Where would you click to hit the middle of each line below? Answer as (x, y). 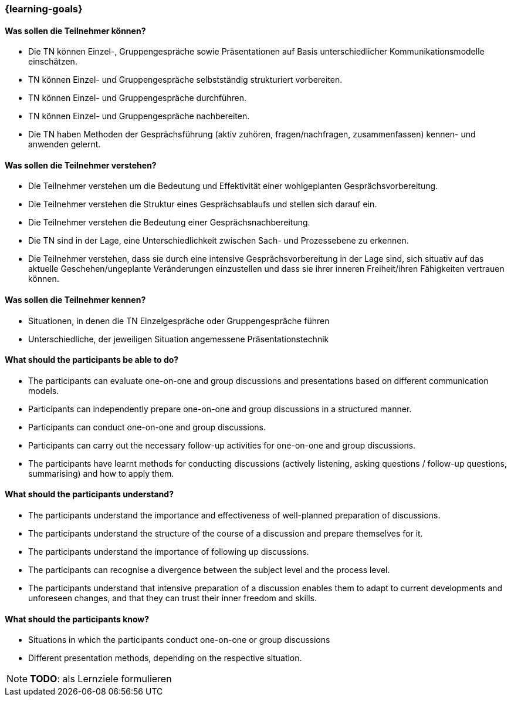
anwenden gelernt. (65, 144)
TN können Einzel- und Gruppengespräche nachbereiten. (139, 116)
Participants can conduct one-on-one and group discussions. (147, 427)
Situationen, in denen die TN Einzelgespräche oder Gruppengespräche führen (179, 321)
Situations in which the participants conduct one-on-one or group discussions (179, 640)
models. (44, 390)
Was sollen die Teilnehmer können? (75, 31)
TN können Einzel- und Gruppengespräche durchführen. (137, 98)
